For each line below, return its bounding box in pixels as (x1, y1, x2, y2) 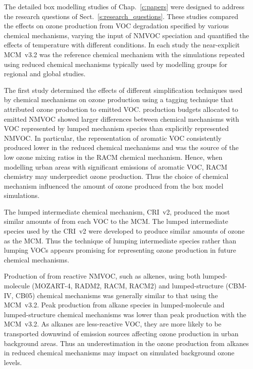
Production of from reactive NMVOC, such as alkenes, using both (4, 271, 201, 281)
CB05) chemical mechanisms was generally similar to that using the (16, 290, 218, 300)
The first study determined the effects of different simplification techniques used (4, 85, 243, 95)
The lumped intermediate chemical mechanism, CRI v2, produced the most (4, 206, 230, 217)
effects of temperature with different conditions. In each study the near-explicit (4, 40, 240, 50)
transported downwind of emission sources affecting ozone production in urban (4, 328, 239, 338)
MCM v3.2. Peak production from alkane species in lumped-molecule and (4, 300, 225, 310)
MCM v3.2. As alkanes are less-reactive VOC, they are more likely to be (4, 319, 222, 329)
